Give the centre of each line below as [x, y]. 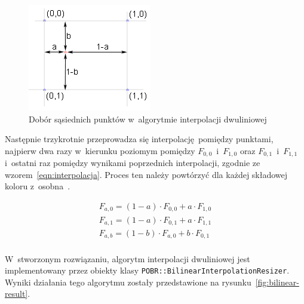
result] [16, 294]
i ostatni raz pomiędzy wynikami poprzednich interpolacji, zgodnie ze [133, 163]
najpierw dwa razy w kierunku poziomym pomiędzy [100, 150]
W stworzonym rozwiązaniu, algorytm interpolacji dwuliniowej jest [128, 258]
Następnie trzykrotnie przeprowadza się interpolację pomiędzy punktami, [139, 139]
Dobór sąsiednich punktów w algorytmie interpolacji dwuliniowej [148, 119]
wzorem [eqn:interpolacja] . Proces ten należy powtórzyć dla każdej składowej [146, 174]
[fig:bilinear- [277, 282]
